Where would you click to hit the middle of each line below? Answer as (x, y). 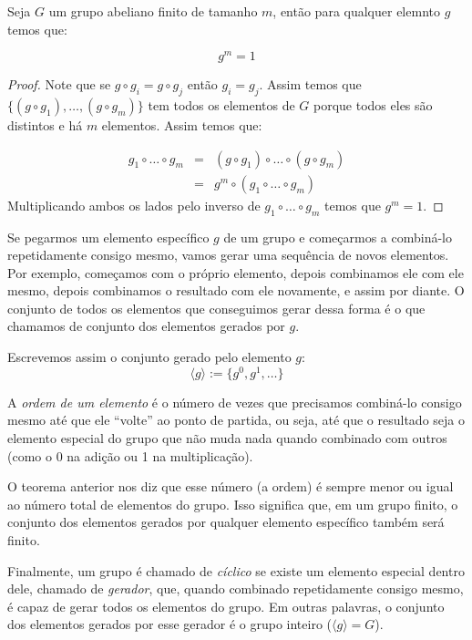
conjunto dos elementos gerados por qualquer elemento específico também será (226, 522)
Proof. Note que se (59, 84)
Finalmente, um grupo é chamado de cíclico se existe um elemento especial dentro (236, 570)
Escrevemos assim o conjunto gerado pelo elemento (149, 357)
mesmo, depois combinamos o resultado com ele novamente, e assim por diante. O (236, 290)
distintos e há (45, 125)
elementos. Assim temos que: (182, 125)
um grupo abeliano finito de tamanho (153, 11)
